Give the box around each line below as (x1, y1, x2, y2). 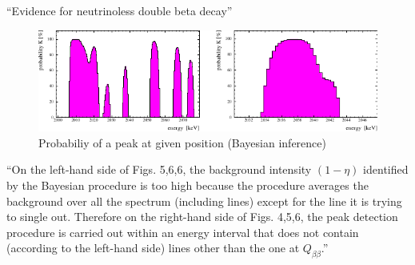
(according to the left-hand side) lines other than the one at (6, 239, 300, 256)
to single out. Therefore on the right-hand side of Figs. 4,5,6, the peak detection (6, 208, 398, 225)
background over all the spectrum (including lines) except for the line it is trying (6, 192, 402, 209)
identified (363, 161, 409, 178)
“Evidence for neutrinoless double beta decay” (6, 2, 233, 18)
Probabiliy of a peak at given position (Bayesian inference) (38, 134, 326, 151)
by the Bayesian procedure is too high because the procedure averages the (6, 176, 369, 193)
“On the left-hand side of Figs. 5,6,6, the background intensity (6, 161, 312, 178)
